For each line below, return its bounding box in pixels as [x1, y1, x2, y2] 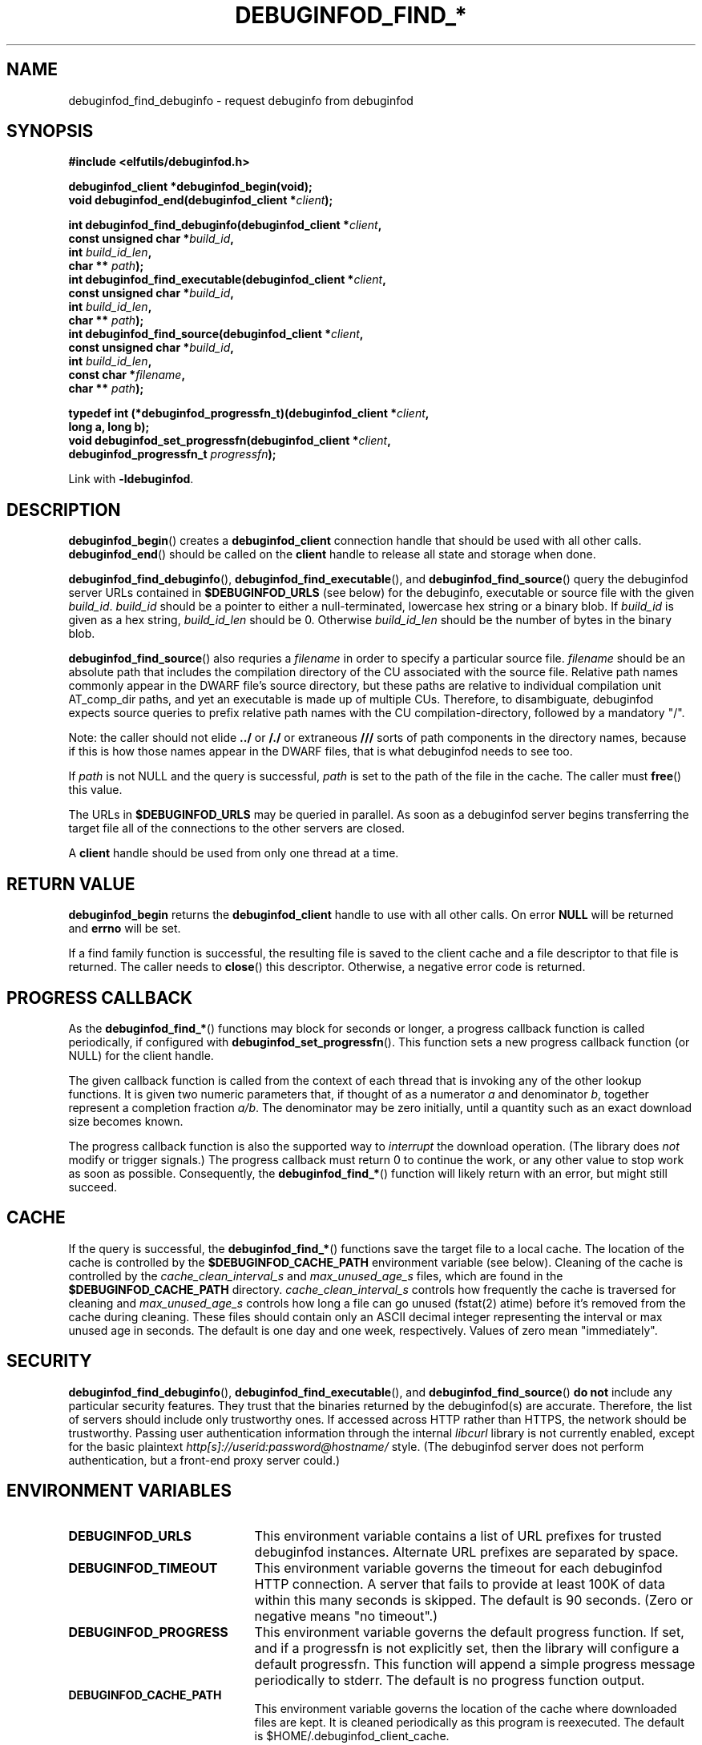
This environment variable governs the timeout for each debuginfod [254, 1559, 663, 1576]
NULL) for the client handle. [68, 1048, 214, 1062]
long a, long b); [68, 420, 150, 434]
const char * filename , [68, 368, 186, 382]
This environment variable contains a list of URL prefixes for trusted [254, 1527, 662, 1544]
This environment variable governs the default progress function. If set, [254, 1623, 684, 1640]
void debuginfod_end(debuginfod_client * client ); [68, 193, 333, 208]
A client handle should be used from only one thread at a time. [68, 846, 399, 860]
